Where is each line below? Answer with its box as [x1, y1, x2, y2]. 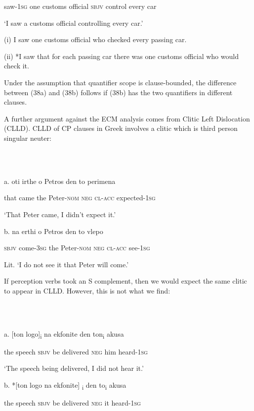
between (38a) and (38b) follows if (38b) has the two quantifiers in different [4, 87, 233, 97]
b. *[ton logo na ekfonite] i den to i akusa [4, 379, 127, 391]
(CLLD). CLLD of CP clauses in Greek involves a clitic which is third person [4, 123, 238, 133]
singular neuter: [4, 132, 51, 143]
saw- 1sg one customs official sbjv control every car [4, 1, 157, 11]
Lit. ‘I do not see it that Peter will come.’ [4, 259, 129, 269]
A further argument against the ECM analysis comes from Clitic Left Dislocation [4, 113, 250, 123]
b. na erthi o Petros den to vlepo [4, 226, 103, 236]
